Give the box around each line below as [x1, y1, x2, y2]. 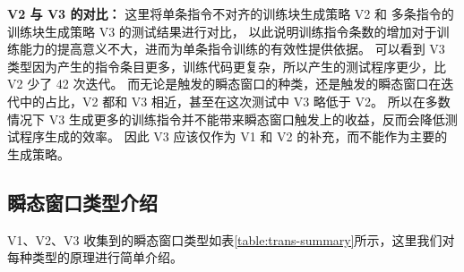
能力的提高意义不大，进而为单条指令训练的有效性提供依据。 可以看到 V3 [19, 39, 445, 58]
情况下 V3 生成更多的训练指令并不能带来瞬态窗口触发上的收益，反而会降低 [7, 109, 445, 128]
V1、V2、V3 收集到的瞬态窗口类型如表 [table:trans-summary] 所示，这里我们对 [7, 230, 455, 249]
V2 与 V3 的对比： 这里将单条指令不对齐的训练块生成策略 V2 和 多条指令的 [7, 4, 454, 22]
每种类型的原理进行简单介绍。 [7, 248, 183, 267]
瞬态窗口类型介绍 [7, 188, 158, 216]
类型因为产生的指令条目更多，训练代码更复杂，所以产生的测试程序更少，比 [7, 56, 446, 75]
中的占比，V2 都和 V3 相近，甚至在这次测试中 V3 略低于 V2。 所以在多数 [19, 91, 451, 110]
